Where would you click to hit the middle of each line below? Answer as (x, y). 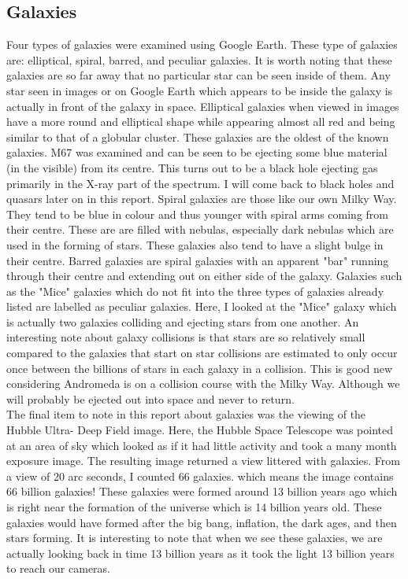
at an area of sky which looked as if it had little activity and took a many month (202, 445)
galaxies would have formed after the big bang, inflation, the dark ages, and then (202, 522)
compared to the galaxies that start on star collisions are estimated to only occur (202, 353)
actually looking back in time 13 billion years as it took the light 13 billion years (200, 553)
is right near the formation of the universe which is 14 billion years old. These (194, 507)
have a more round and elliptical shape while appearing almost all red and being (201, 122)
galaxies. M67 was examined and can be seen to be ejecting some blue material (197, 152)
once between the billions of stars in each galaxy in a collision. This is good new (200, 368)
